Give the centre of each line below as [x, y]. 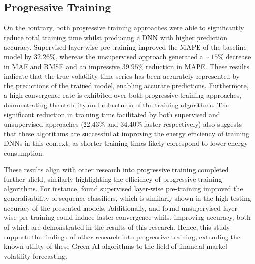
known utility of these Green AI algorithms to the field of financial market [116, 246]
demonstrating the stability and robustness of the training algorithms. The [116, 104]
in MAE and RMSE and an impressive [62, 66]
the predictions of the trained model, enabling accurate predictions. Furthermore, [126, 85]
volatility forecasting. [36, 255]
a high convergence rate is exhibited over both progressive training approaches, [123, 95]
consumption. [24, 152]
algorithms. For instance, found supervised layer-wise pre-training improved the [124, 188]
